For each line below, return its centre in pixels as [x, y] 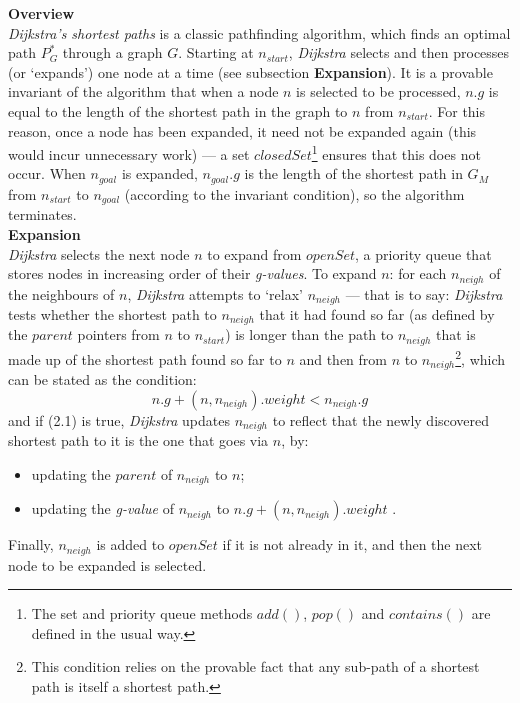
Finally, [31, 544]
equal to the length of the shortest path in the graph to [178, 110]
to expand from [254, 253]
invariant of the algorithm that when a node [143, 91]
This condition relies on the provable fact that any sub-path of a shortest [255, 666]
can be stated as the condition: [102, 379]
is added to [130, 544]
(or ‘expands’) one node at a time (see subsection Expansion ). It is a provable [250, 71]
